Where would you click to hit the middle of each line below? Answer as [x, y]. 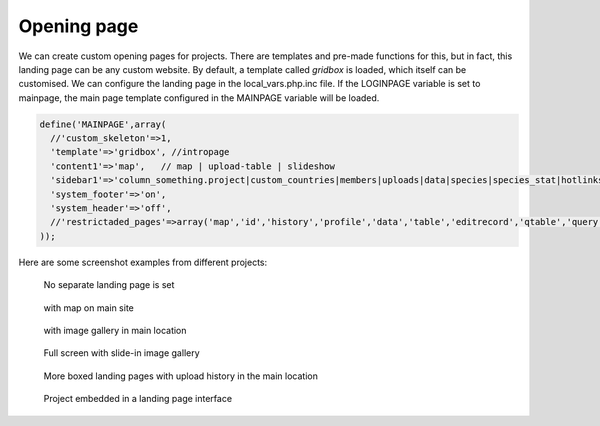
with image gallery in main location [115, 330]
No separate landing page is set [109, 285]
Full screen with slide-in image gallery [121, 353]
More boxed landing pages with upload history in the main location [181, 376]
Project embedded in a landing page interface [138, 399]
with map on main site [88, 307]
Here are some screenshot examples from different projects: [143, 262]
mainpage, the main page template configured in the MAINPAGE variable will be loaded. [199, 97]
